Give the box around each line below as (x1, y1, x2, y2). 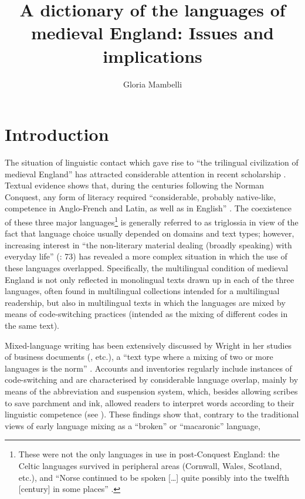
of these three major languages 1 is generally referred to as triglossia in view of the (5, 214, 299, 228)
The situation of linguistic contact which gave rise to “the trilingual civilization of (5, 156, 299, 168)
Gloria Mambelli (123, 77, 182, 90)
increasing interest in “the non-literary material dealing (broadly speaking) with (5, 238, 292, 251)
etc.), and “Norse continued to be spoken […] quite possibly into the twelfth (18, 471, 290, 483)
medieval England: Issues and (30, 21, 274, 45)
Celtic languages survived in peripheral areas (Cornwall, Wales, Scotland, (18, 459, 282, 471)
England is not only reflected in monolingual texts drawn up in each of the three (5, 273, 294, 285)
